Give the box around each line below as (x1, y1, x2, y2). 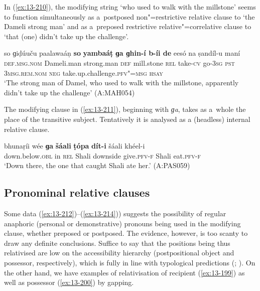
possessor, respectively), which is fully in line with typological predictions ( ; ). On (4, 257, 255, 268)
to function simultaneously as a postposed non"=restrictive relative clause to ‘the (4, 11, 255, 22)
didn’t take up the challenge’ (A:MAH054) (4, 87, 135, 97)
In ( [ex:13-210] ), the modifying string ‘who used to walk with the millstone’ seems (4, 2, 256, 12)
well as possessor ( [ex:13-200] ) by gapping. (4, 277, 134, 287)
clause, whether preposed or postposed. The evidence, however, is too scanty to (4, 228, 248, 238)
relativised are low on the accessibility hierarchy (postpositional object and (4, 247, 234, 258)
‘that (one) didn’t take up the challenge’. (4, 31, 129, 41)
